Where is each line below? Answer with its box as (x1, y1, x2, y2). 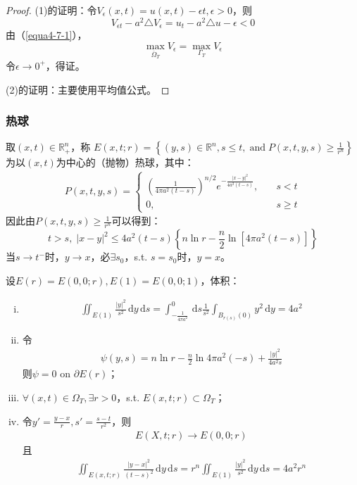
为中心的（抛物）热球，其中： (56, 155, 194, 170)
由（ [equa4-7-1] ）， (6, 27, 87, 42)
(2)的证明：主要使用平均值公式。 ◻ (6, 82, 170, 96)
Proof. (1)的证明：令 (6, 3, 97, 17)
